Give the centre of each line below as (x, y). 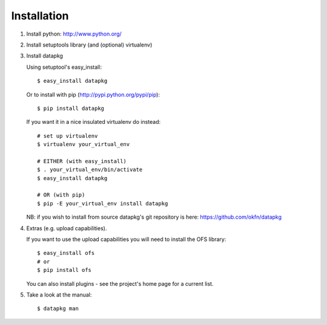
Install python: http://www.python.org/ (74, 34)
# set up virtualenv (68, 136)
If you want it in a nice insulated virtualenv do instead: (94, 122)
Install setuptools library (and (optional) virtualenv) (89, 45)
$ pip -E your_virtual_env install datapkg (103, 203)
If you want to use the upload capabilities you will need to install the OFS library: (126, 239)
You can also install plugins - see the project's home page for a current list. (120, 283)
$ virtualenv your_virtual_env (84, 144)
